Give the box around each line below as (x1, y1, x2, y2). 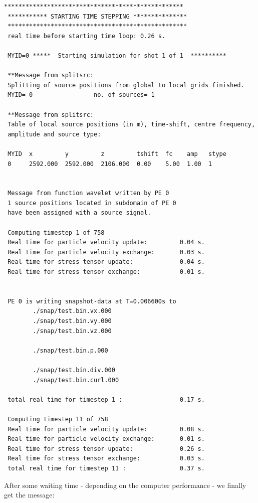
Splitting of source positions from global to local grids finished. (8, 81, 244, 89)
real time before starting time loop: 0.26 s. (8, 32, 166, 40)
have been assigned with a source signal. (8, 209, 151, 217)
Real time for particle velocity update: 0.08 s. (8, 425, 205, 433)
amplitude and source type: (8, 130, 101, 138)
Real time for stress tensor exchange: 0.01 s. (8, 268, 205, 276)
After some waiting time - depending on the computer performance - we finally (4, 479, 246, 490)
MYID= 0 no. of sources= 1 (8, 91, 155, 99)
